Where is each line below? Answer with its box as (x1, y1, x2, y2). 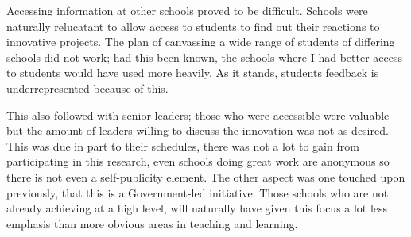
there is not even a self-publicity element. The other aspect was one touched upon (6, 168, 405, 185)
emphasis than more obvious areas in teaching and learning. (6, 215, 298, 231)
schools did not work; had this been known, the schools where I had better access (6, 48, 403, 65)
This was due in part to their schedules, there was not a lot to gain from (6, 137, 359, 154)
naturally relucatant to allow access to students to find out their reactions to (6, 17, 380, 34)
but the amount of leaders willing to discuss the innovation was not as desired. (6, 122, 389, 139)
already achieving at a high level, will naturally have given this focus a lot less (6, 200, 388, 216)
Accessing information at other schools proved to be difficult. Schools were (6, 2, 368, 18)
